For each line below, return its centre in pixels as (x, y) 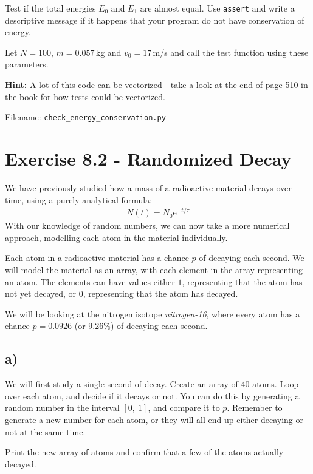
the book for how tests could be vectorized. (85, 96)
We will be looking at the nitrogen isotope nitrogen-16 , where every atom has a (153, 313)
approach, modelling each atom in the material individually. (116, 237)
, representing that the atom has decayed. (160, 293)
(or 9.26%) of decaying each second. (141, 326)
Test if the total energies (50, 8)
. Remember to (255, 408)
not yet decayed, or (41, 293)
